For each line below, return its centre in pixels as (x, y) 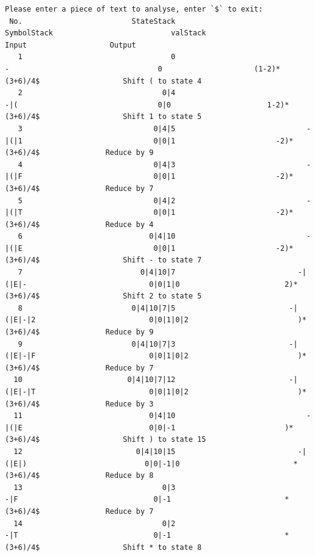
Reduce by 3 (129, 404)
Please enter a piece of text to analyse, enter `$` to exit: (134, 9)
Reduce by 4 (129, 224)
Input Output (71, 45)
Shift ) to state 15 (165, 440)
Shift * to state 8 (162, 547)
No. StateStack (92, 21)
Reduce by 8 (129, 476)
